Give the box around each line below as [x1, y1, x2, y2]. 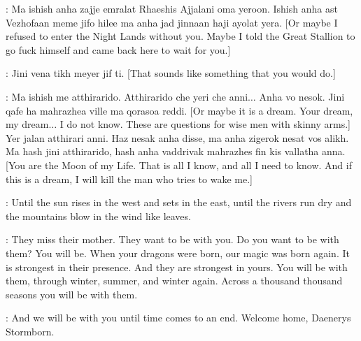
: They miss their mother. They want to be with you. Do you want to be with [6, 232, 339, 247]
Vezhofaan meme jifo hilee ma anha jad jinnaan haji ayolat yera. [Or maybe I [6, 15, 338, 29]
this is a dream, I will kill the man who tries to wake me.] [6, 171, 253, 186]
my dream [6, 117, 49, 131]
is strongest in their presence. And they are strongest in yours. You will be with [6, 259, 348, 274]
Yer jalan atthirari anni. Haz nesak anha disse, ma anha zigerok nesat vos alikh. [6, 130, 349, 145]
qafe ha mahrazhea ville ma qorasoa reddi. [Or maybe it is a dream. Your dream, [6, 103, 353, 117]
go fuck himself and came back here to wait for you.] [6, 42, 231, 57]
